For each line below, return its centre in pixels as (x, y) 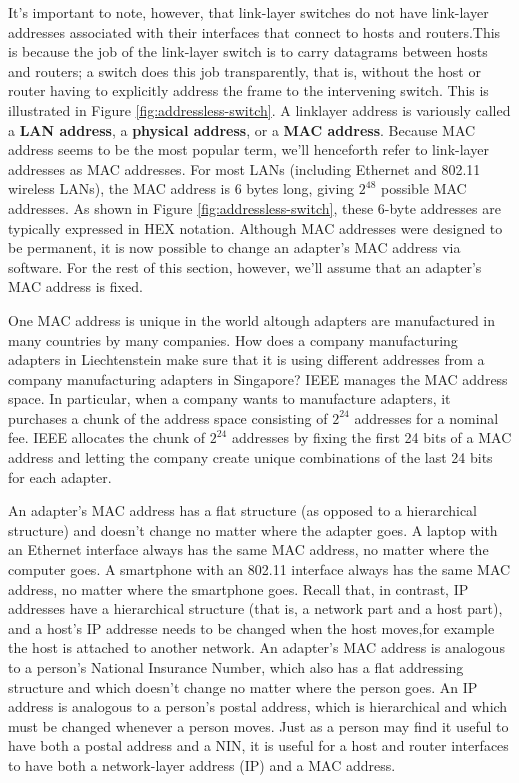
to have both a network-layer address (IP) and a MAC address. (202, 764)
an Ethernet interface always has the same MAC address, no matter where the (248, 549)
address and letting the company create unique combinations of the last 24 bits (250, 457)
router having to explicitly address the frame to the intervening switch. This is (248, 90)
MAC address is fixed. (75, 286)
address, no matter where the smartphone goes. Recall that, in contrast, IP (238, 588)
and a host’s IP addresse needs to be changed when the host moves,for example (251, 627)
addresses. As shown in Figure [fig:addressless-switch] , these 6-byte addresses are (254, 207)
